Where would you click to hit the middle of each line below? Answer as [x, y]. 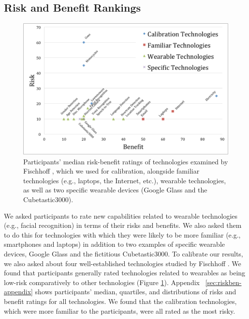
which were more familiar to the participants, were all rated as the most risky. [120, 311]
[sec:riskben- [223, 282]
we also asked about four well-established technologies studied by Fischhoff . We [123, 263]
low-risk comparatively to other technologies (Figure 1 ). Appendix [102, 282]
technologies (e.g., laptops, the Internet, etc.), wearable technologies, [125, 180]
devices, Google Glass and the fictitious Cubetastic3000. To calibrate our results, [124, 253]
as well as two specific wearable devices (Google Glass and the [115, 190]
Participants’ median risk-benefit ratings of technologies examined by [126, 161]
